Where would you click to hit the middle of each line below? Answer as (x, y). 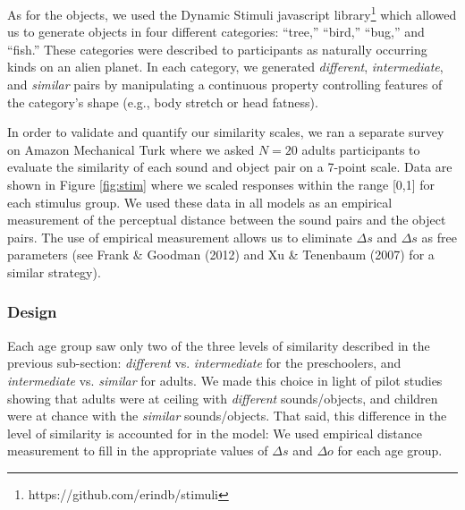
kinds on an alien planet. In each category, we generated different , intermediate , (225, 67)
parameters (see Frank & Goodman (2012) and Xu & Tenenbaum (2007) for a (221, 255)
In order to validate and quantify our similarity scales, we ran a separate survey (226, 132)
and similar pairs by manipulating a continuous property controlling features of (225, 85)
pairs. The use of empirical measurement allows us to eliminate (180, 237)
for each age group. (390, 450)
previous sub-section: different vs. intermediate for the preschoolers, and (204, 363)
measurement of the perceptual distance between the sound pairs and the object (227, 220)
